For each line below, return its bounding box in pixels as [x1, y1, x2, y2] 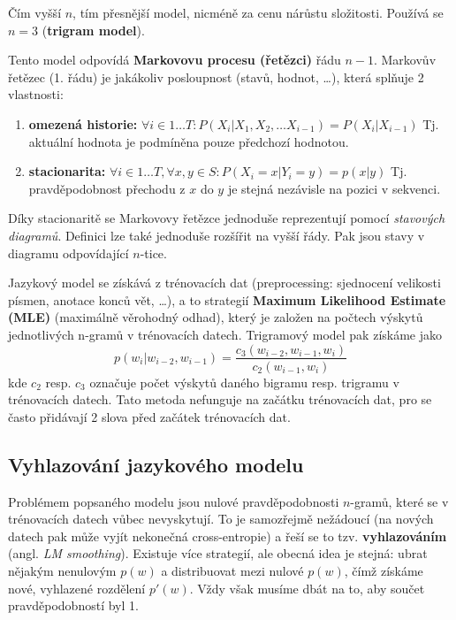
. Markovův [373, 50, 437, 69]
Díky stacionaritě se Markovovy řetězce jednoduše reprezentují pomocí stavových [8, 209, 445, 227]
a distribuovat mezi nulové [161, 561, 304, 579]
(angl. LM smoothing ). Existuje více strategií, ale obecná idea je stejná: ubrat [8, 544, 428, 563]
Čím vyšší [8, 4, 62, 21]
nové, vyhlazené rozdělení [8, 578, 146, 597]
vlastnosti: [8, 85, 64, 103]
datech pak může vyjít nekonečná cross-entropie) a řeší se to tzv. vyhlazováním [8, 526, 447, 545]
